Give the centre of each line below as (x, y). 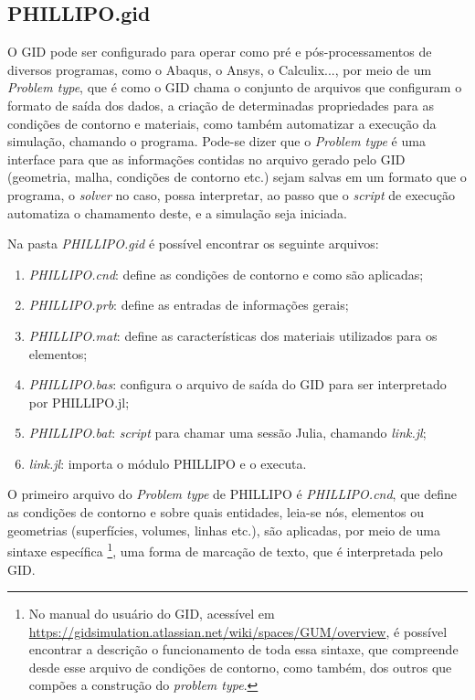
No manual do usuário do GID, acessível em (152, 614)
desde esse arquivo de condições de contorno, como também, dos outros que (240, 667)
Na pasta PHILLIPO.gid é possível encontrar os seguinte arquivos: (193, 244)
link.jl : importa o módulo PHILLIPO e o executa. (168, 463)
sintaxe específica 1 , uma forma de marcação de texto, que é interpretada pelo (225, 550)
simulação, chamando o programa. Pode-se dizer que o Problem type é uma (216, 141)
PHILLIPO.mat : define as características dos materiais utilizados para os (233, 335)
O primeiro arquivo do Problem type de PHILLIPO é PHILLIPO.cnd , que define (232, 494)
